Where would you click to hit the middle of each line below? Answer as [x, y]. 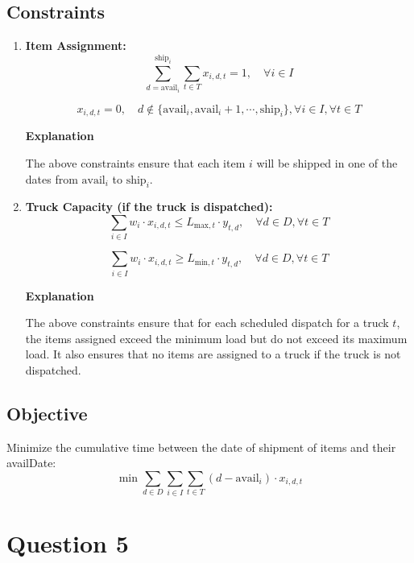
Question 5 [68, 543]
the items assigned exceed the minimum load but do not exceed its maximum [216, 338]
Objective [47, 413]
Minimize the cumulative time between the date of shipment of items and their [201, 447]
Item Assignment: [76, 46]
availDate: [31, 463]
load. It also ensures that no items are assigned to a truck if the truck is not [213, 354]
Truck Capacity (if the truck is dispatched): [149, 207]
